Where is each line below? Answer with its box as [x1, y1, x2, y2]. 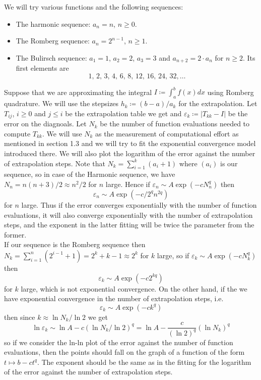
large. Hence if [105, 178, 150, 189]
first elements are [16, 63, 69, 73]
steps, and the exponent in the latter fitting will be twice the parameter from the [4, 219, 254, 230]
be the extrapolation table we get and [65, 108, 182, 118]
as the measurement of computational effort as [95, 128, 239, 138]
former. [4, 229, 27, 240]
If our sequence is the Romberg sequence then [4, 239, 146, 250]
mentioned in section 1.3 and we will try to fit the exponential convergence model [4, 138, 256, 149]
